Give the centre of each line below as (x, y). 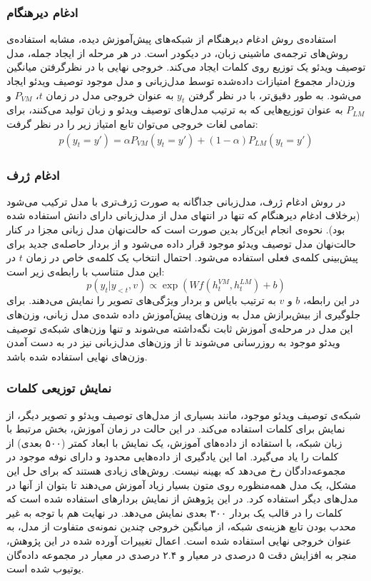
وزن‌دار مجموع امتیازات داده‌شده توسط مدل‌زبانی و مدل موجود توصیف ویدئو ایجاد (181, 81)
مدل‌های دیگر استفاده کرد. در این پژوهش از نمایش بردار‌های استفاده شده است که (182, 499)
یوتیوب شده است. (45, 569)
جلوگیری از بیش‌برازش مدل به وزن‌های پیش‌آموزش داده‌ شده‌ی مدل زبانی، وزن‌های (184, 314)
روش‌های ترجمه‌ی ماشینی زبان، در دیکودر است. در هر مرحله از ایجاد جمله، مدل (177, 52)
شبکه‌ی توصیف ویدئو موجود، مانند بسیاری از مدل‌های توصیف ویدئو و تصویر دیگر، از (184, 414)
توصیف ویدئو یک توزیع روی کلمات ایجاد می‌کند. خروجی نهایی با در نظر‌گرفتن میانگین (186, 67)
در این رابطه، (331, 300)
